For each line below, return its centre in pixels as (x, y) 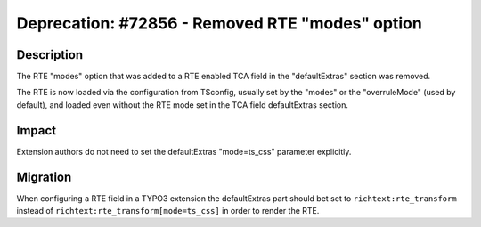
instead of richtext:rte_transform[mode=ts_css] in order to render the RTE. (168, 211)
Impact (37, 130)
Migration (44, 177)
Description (50, 55)
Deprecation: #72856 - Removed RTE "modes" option (219, 23)
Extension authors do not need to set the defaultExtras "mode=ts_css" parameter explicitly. (184, 151)
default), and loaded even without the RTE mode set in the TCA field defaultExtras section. (183, 105)
